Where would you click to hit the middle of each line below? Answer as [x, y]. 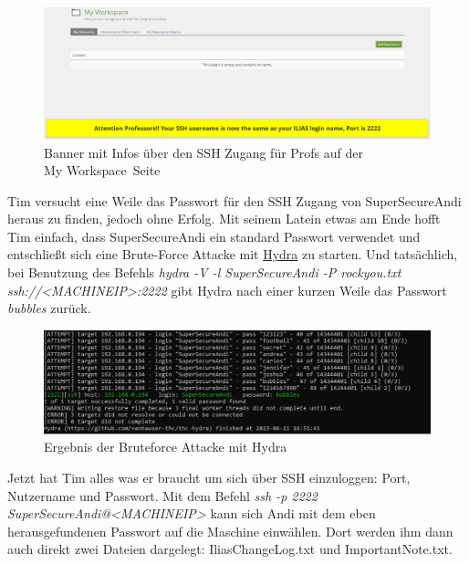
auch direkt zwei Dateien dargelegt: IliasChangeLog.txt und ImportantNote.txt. [230, 549]
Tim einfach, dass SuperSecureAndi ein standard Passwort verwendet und [214, 236]
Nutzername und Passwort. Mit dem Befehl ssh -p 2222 [162, 495]
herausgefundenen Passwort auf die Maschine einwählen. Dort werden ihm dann [230, 531]
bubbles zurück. [49, 308]
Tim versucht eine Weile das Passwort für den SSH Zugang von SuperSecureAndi [234, 200]
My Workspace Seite [102, 170]
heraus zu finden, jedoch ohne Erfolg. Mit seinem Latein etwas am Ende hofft [224, 219]
